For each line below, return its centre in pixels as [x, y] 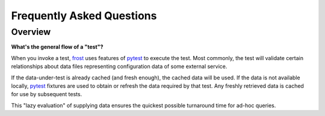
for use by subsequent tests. [47, 94]
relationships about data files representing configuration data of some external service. [119, 67]
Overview [31, 32]
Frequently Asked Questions [84, 16]
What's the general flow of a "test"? [57, 47]
